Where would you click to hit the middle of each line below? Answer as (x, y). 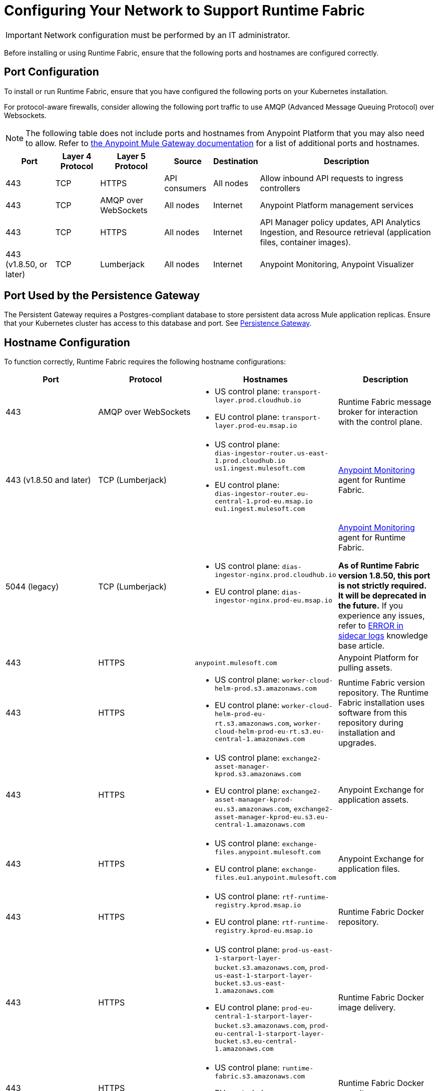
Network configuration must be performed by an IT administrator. (167, 35)
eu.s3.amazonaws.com (252, 809)
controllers (280, 188)
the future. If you (370, 606)
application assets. (373, 799)
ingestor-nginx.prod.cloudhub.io (276, 575)
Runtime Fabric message (385, 402)
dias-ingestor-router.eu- (262, 494)
